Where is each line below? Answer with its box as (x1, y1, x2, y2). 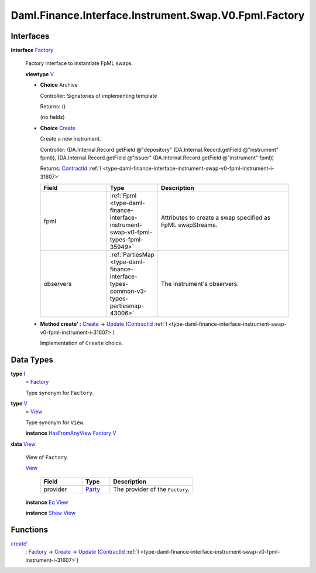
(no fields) (40, 114, 65, 121)
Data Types (11, 354, 54, 364)
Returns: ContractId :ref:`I (40, 165, 102, 172)
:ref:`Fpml (109, 192, 137, 200)
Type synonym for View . (25, 419, 85, 426)
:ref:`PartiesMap (109, 251, 154, 259)
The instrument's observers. (161, 280, 239, 288)
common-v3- (109, 287, 147, 295)
